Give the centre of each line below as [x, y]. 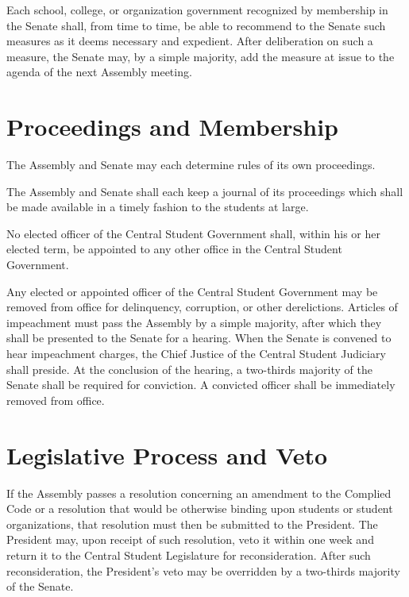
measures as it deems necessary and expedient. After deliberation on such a [190, 41]
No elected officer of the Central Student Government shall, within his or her [193, 233]
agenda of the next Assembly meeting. [99, 72]
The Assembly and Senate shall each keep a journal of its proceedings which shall [205, 191]
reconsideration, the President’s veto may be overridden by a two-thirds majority [203, 570]
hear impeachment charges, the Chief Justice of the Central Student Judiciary [196, 354]
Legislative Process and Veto [167, 454]
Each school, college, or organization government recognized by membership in [197, 10]
